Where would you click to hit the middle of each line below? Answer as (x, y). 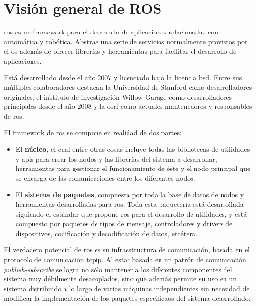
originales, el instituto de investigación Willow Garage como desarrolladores (118, 96)
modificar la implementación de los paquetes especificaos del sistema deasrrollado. (127, 298)
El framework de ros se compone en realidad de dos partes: (93, 132)
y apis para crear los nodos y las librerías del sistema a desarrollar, (116, 158)
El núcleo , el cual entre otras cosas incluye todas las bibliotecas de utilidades (133, 149)
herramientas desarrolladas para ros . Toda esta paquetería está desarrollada (129, 204)
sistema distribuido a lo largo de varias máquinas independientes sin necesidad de (127, 288)
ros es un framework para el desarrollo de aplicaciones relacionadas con (111, 32)
